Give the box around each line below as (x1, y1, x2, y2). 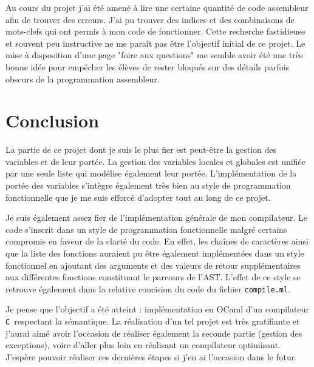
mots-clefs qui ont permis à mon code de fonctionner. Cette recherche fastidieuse (5, 25, 305, 38)
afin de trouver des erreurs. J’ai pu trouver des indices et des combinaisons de (5, 13, 295, 25)
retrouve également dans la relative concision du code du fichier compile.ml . (5, 282, 290, 295)
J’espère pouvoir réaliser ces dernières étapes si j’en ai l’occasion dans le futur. (5, 350, 298, 363)
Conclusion (5, 108, 100, 133)
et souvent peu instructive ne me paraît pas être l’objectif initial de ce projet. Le (5, 36, 305, 49)
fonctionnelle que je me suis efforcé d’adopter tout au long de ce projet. (5, 190, 271, 203)
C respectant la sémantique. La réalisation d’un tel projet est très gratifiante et (5, 315, 300, 328)
